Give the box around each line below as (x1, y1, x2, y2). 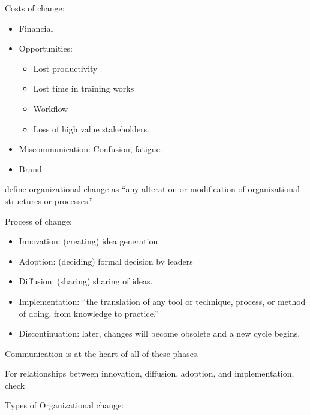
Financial (19, 22, 53, 34)
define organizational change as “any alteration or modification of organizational (5, 183, 300, 195)
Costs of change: (5, 2, 65, 14)
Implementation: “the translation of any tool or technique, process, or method (19, 295, 306, 307)
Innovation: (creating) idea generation (19, 235, 158, 247)
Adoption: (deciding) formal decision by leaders (19, 255, 193, 267)
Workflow (33, 102, 68, 114)
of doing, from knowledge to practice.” (19, 307, 159, 319)
